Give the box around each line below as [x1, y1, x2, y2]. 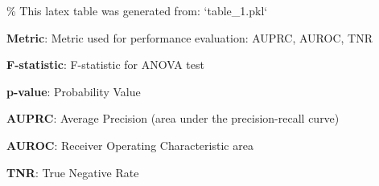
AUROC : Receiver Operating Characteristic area [6, 136, 253, 153]
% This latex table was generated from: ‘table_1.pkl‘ [6, 2, 268, 18]
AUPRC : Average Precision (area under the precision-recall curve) [6, 110, 340, 127]
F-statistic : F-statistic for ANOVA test [6, 56, 204, 73]
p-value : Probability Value [6, 83, 141, 99]
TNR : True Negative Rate [6, 164, 139, 180]
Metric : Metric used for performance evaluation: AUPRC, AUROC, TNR [6, 29, 373, 46]
